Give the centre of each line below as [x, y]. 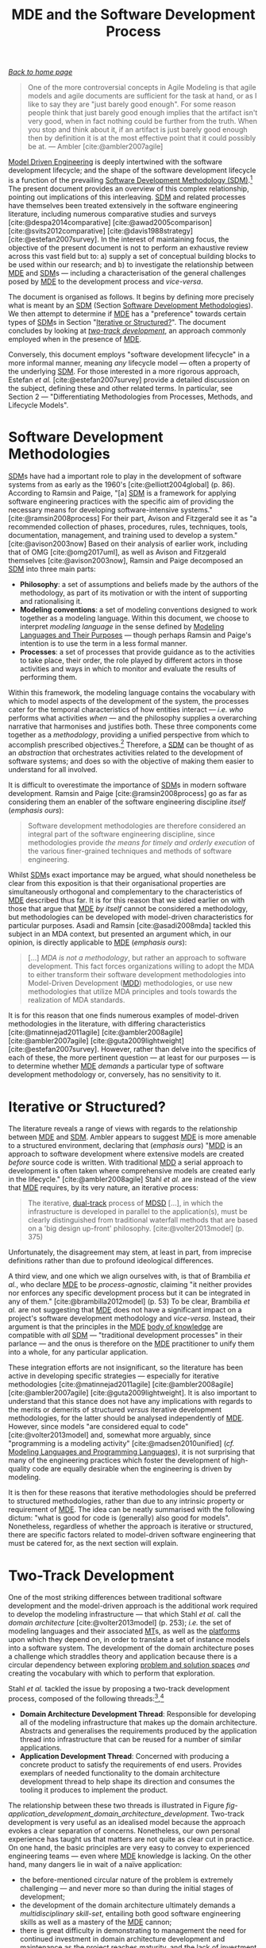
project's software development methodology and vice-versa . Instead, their [132, 1318]
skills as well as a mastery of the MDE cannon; [96, 1922]
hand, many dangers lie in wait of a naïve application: [95, 1864]
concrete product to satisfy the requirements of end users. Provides [131, 1764]
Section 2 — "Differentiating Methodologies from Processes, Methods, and [131, 396]
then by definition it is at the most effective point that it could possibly [142, 138]
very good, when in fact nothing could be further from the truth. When [143, 122]
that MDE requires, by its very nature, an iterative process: [103, 1188]
